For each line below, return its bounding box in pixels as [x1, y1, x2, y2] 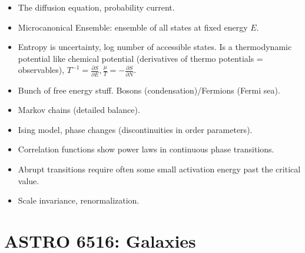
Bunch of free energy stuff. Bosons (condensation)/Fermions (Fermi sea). [18, 84, 280, 96]
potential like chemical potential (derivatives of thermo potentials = [18, 52, 263, 64]
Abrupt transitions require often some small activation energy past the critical [18, 163, 301, 175]
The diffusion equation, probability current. [18, 1, 175, 13]
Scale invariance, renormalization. [18, 194, 140, 207]
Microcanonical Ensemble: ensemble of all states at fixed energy [18, 21, 248, 33]
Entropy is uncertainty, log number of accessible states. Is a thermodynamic [18, 41, 292, 53]
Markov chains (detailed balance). [18, 104, 140, 116]
